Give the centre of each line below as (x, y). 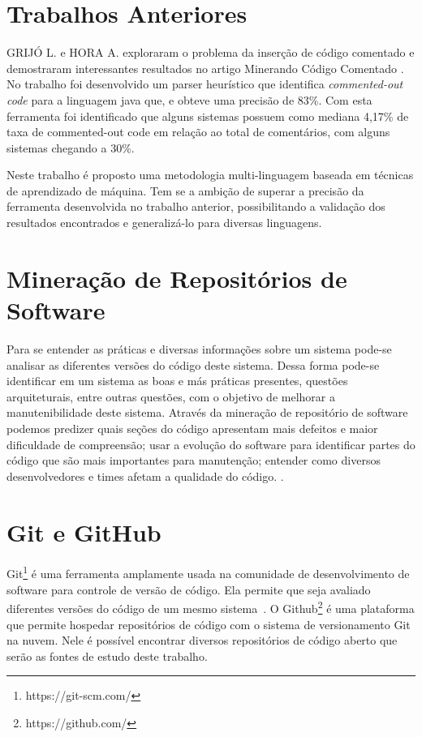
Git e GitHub (84, 531)
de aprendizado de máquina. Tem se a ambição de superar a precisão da (185, 190)
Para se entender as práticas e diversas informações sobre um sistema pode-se (199, 348)
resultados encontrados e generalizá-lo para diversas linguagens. (164, 223)
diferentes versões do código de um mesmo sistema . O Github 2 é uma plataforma (211, 607)
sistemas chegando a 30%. (71, 147)
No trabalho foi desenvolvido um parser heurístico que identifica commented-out (205, 84)
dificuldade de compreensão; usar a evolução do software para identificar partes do (211, 444)
